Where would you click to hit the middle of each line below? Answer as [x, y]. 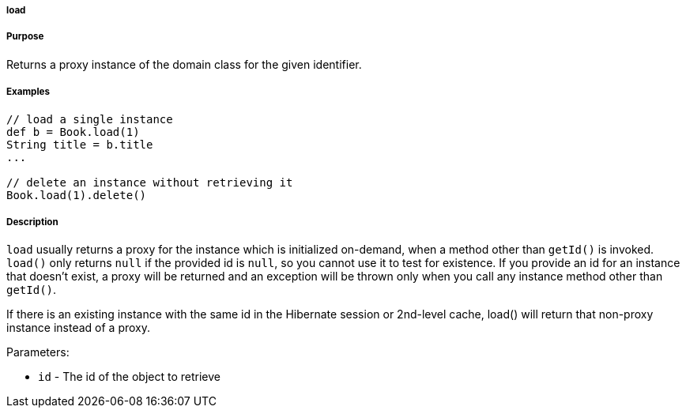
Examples [28, 92]
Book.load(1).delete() [77, 195]
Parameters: [38, 352]
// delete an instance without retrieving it [150, 182]
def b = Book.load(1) [73, 132]
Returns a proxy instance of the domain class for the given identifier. [184, 64]
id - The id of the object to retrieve [129, 377]
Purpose [25, 37]
